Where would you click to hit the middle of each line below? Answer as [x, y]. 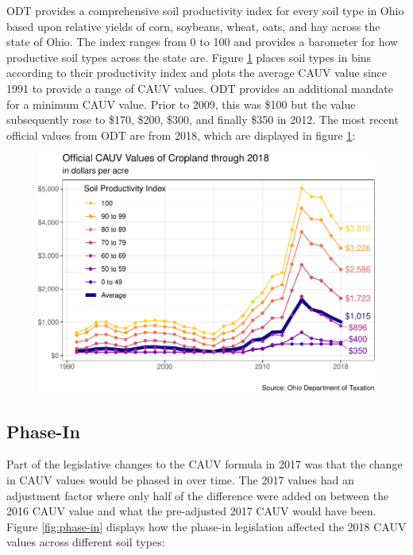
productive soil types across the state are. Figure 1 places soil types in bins [189, 57]
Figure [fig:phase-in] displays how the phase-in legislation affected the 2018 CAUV [206, 526]
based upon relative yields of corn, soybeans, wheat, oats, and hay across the [193, 26]
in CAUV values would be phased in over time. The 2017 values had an [180, 479]
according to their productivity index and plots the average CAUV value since [197, 73]
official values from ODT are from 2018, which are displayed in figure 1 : [181, 135]
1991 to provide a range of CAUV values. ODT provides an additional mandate [200, 88]
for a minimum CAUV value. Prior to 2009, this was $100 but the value [181, 104]
